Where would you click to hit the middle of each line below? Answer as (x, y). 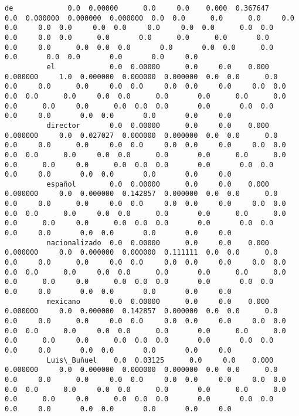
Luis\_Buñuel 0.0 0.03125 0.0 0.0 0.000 (160, 360)
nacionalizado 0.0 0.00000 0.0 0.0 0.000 (158, 243)
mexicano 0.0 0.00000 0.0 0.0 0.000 (158, 301)
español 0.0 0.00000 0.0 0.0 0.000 (158, 184)
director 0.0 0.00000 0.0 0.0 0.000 (158, 125)
